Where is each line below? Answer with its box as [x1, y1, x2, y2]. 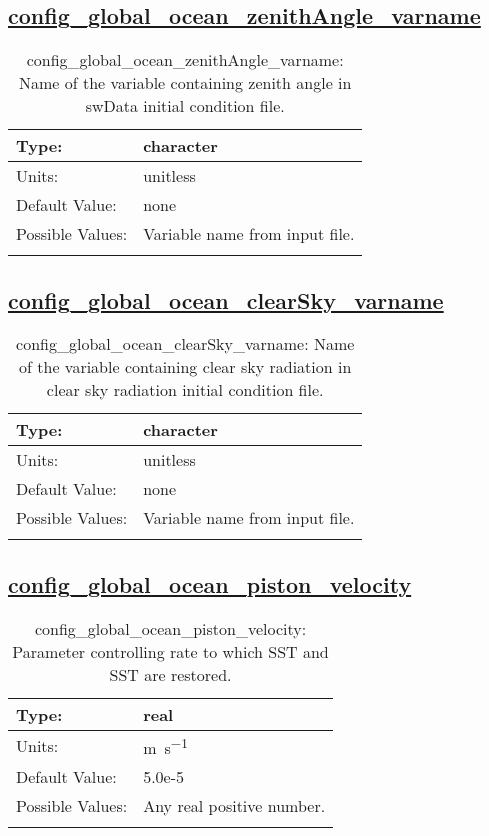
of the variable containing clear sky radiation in [19, 355, 352, 379]
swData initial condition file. [85, 94, 285, 118]
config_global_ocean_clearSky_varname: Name [16, 332, 355, 356]
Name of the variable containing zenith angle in [18, 71, 352, 95]
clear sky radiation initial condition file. [46, 378, 324, 402]
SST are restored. [109, 662, 232, 686]
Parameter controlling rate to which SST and [12, 639, 329, 663]
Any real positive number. [143, 793, 326, 817]
